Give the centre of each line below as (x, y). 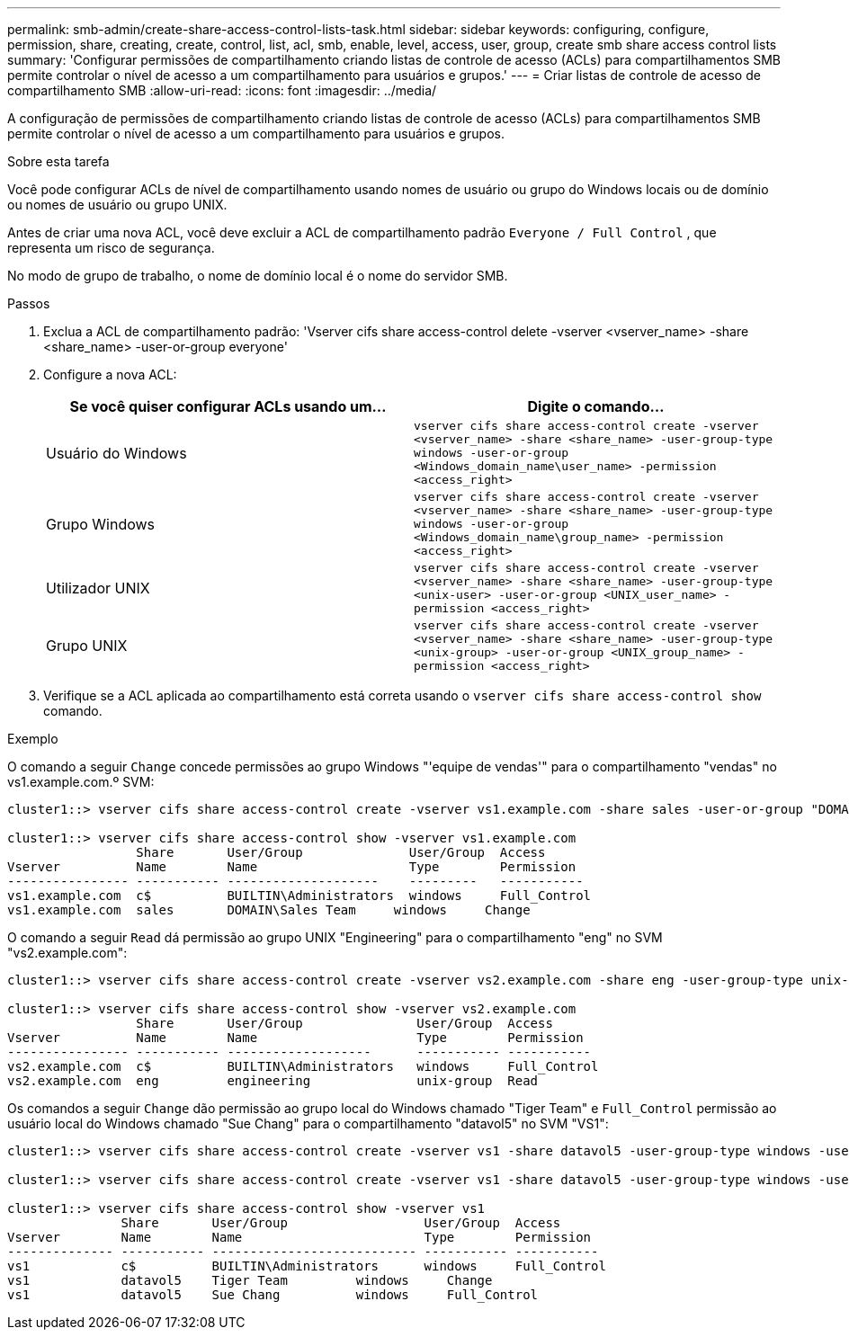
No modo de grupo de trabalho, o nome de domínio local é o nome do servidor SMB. (258, 276)
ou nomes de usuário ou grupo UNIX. (117, 205)
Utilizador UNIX (98, 588)
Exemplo (33, 739)
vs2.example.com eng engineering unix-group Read (273, 1081)
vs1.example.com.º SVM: (81, 782)
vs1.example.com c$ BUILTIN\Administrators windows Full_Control (299, 896)
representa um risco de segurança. (111, 248)
